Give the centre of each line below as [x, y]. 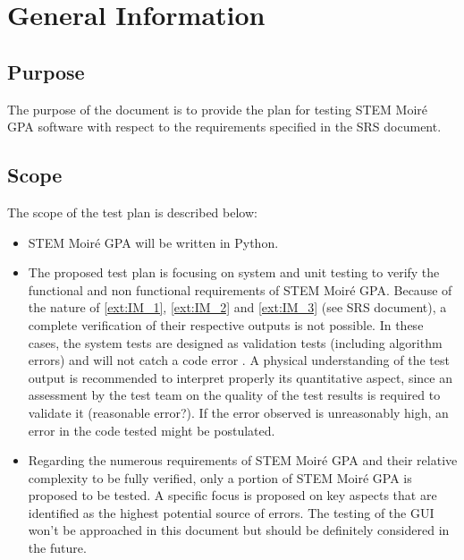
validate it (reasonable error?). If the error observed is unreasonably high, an [238, 412]
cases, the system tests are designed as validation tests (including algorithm [235, 342]
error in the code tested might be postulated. [152, 430]
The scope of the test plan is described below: [132, 212]
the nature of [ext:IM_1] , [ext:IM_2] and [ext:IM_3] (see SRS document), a [237, 307]
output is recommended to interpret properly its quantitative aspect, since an [240, 377]
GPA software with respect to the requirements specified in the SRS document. [224, 127]
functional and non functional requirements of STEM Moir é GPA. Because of [240, 289]
